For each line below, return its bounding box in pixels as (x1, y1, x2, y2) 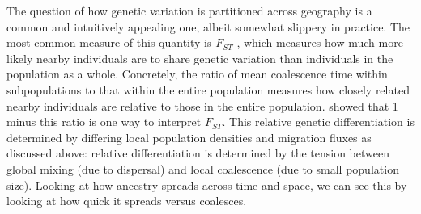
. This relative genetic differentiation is (222, 113, 415, 130)
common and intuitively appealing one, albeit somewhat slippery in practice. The (6, 18, 410, 35)
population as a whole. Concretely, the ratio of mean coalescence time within (6, 65, 388, 82)
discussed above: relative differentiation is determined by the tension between (6, 145, 389, 162)
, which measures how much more (236, 34, 403, 51)
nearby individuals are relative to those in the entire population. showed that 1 (6, 97, 398, 114)
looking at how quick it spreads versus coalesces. (6, 192, 247, 209)
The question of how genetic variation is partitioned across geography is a (6, 2, 372, 19)
